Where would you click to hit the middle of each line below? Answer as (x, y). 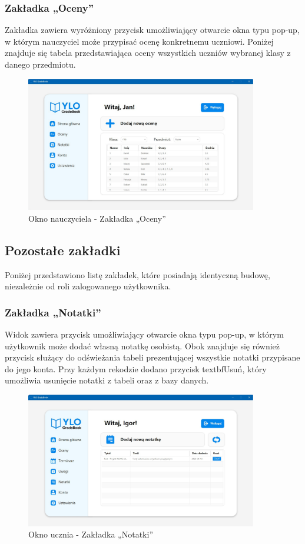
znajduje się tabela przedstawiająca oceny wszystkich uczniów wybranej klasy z (148, 53)
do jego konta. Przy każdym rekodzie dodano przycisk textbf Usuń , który (136, 368)
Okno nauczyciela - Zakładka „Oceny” (97, 218)
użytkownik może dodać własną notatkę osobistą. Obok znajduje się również (142, 346)
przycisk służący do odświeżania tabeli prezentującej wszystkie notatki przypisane (152, 357)
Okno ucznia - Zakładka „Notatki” (91, 534)
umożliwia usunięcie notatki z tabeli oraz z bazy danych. (107, 380)
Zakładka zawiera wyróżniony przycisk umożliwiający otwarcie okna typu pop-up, (152, 30)
